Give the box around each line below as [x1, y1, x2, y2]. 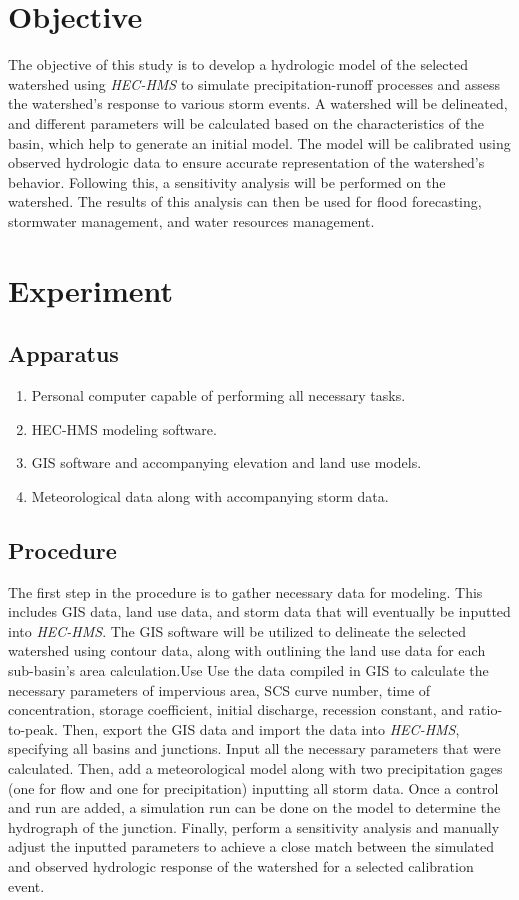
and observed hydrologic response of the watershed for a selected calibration [8, 855, 474, 876]
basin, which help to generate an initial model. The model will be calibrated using [8, 132, 511, 153]
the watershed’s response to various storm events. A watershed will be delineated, [8, 93, 508, 114]
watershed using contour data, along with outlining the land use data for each [8, 640, 486, 661]
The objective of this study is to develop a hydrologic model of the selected [8, 54, 468, 75]
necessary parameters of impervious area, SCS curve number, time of [8, 679, 431, 700]
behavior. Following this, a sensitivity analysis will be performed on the [8, 171, 446, 192]
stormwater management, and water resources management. [8, 210, 375, 231]
